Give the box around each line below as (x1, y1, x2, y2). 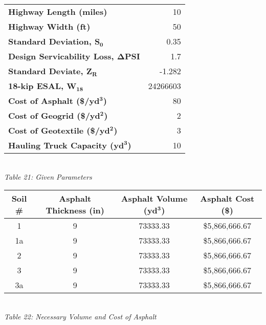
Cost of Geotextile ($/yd (8, 124, 110, 136)
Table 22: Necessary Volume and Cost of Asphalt (4, 311, 157, 321)
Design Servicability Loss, (8, 50, 114, 62)
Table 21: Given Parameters (4, 171, 92, 182)
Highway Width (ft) (8, 20, 91, 32)
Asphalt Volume (121, 192, 188, 205)
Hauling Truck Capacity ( (8, 139, 114, 151)
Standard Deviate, (8, 65, 83, 77)
